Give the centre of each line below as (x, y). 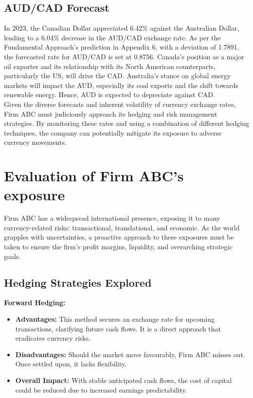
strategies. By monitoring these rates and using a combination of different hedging (126, 123)
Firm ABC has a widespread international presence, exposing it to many (112, 218)
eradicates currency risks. (53, 338)
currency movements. (35, 142)
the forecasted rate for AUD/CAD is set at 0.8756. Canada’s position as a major (124, 56)
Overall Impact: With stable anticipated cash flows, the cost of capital (124, 380)
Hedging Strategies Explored (78, 282)
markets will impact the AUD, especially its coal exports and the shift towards (121, 85)
